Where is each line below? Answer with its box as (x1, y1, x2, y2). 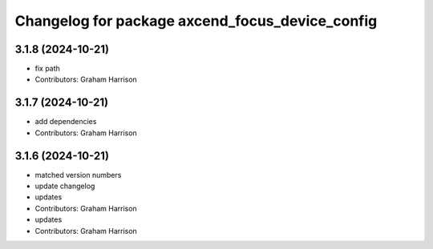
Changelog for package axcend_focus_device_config (14, 12, 378, 30)
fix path (34, 64, 60, 74)
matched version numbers (34, 170, 122, 179)
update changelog (34, 181, 95, 191)
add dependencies (34, 117, 97, 127)
